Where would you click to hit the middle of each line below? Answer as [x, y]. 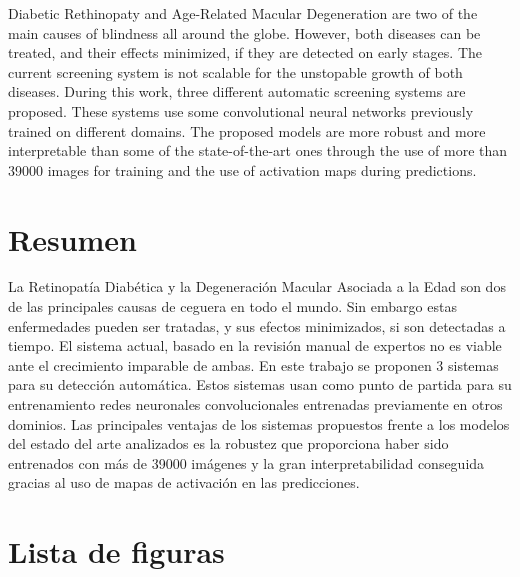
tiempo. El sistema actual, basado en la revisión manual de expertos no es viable [255, 345]
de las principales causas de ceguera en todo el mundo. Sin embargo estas [232, 306]
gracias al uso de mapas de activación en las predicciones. [184, 482]
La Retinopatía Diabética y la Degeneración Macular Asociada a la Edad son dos [257, 286]
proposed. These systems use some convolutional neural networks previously [241, 110]
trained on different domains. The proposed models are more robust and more [247, 130]
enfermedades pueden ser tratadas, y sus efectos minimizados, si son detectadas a [257, 325]
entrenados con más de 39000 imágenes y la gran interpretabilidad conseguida [246, 462]
